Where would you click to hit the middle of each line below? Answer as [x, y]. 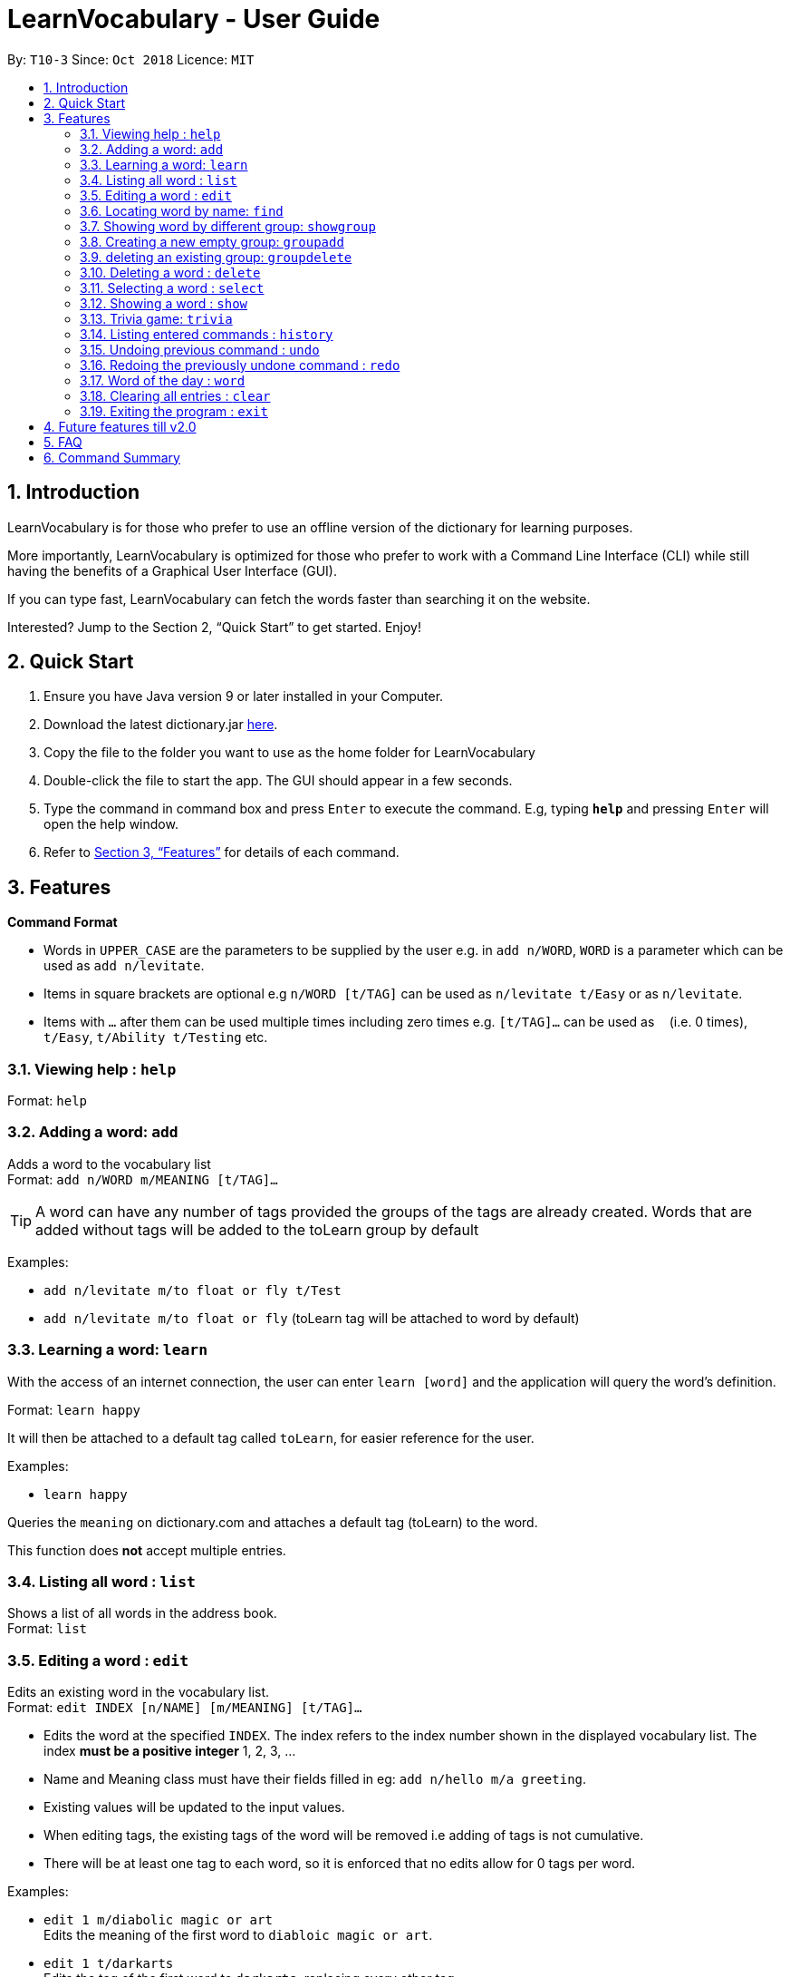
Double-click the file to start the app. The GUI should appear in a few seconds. [278, 781]
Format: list [47, 1629]
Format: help [47, 1101]
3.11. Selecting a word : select [172, 287]
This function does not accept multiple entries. [147, 1550]
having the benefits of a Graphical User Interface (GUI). [173, 570]
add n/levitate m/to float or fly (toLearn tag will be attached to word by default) [312, 1318]
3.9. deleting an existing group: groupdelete [216, 257]
